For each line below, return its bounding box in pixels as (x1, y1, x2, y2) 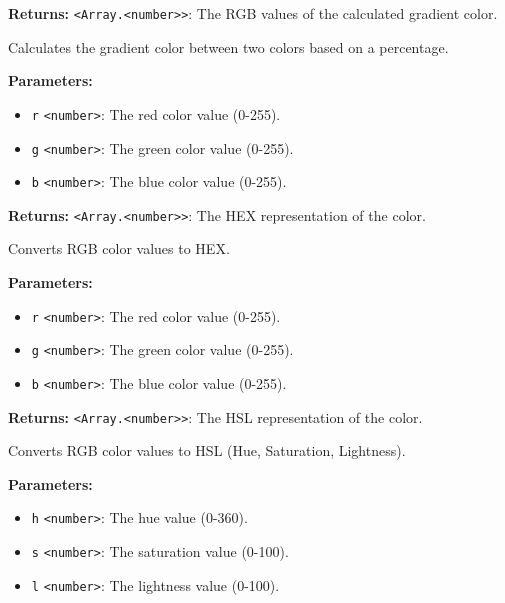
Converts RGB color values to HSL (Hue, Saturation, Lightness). (8, 440, 406, 461)
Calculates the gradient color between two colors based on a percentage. (8, 36, 449, 57)
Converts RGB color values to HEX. (8, 238, 230, 259)
